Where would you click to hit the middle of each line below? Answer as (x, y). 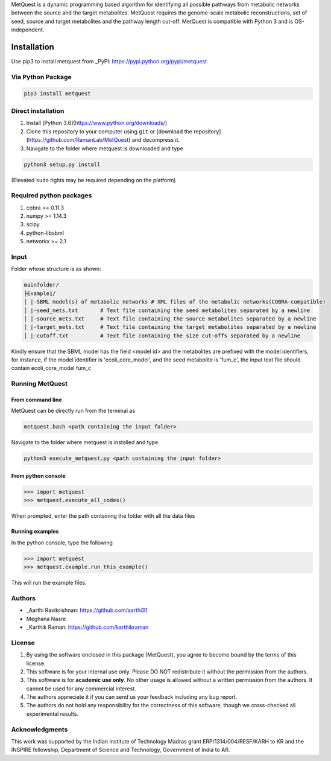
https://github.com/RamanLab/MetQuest (78, 140)
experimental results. (52, 714)
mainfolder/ (42, 285)
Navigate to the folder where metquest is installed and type (85, 442)
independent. (28, 30)
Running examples (35, 532)
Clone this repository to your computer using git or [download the (109, 131)
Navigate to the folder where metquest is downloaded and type (105, 148)
